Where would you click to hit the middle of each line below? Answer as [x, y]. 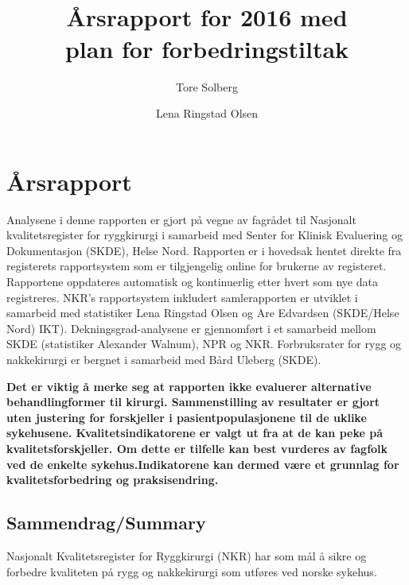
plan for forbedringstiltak [207, 48]
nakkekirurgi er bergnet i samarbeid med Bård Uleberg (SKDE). [164, 359]
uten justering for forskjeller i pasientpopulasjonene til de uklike [187, 417]
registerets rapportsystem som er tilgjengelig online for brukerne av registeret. [197, 266]
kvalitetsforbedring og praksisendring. [113, 480]
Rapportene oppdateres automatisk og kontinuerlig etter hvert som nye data [192, 281]
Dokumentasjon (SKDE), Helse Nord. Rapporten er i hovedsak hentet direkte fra [204, 250]
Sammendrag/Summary [106, 523]
